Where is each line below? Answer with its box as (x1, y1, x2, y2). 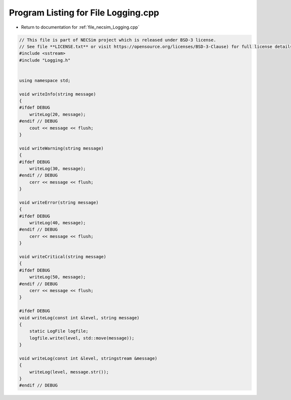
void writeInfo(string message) (19, 91, 97, 97)
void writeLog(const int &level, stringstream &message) (19, 355, 158, 361)
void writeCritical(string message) (19, 254, 107, 260)
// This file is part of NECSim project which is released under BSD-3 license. (19, 37, 216, 43)
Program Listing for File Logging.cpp (9, 7, 160, 18)
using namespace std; (19, 77, 71, 83)
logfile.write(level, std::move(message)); (29, 335, 134, 341)
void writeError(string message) (19, 200, 99, 205)
